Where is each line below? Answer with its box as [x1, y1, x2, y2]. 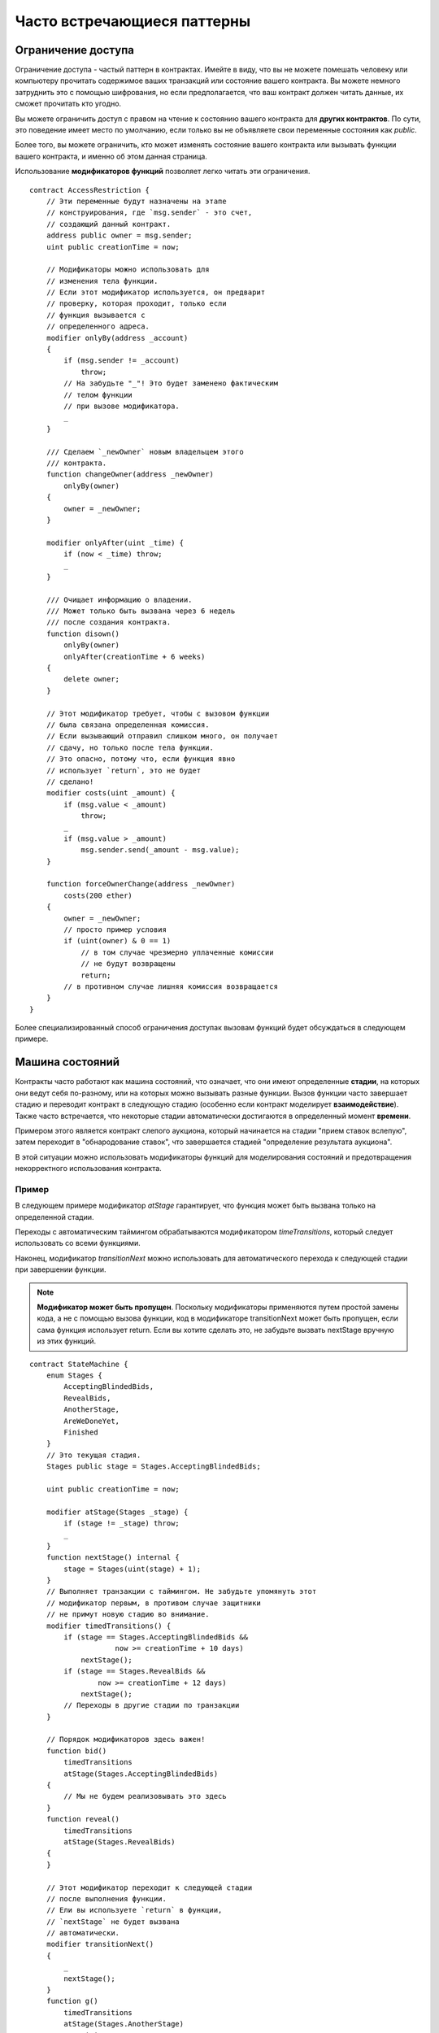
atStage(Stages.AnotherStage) [63, 2019, 185, 2029]
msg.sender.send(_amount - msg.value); [80, 846, 240, 855]
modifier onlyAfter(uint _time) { [46, 538, 185, 547]
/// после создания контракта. [46, 618, 172, 627]
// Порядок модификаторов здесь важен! [46, 1735, 206, 1744]
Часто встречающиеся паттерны [15, 12, 251, 30]
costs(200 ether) [63, 890, 133, 900]
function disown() [46, 629, 120, 638]
